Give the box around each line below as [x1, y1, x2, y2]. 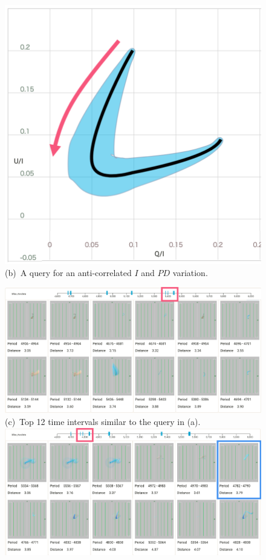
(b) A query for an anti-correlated [5, 266, 132, 278]
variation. [172, 266, 208, 278]
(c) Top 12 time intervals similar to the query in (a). [5, 415, 201, 428]
